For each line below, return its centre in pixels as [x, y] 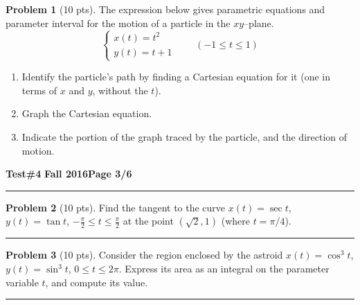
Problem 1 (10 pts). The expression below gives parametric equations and [165, 9]
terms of [39, 90]
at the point [148, 221]
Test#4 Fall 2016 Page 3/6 [69, 174]
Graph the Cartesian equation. [87, 113]
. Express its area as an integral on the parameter [224, 268]
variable [22, 282]
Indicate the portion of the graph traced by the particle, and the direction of [184, 137]
